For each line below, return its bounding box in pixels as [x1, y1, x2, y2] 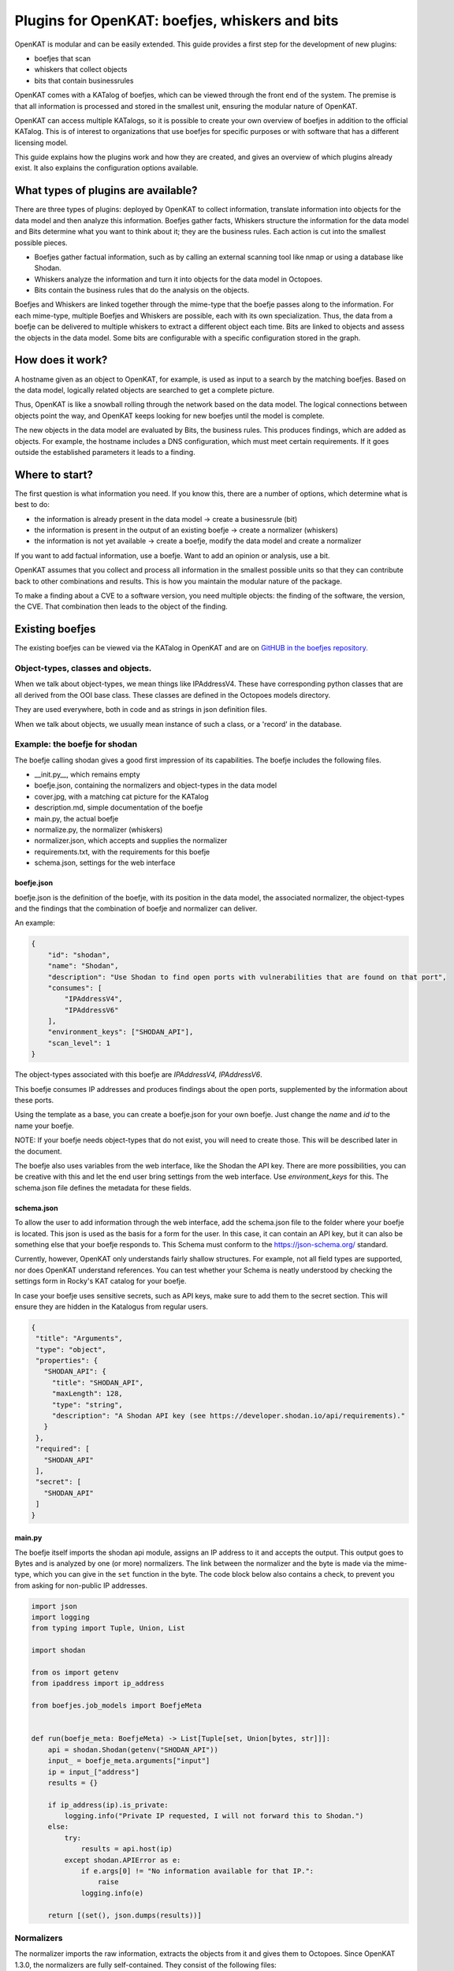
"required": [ [35, 1444, 90, 1454]
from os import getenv [31, 1668, 119, 1677]
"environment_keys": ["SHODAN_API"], [47, 1027, 194, 1037]
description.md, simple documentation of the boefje [34, 803, 203, 812]
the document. [14, 1146, 62, 1156]
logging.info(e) [80, 1888, 144, 1898]
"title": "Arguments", [35, 1334, 124, 1343]
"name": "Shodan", [47, 962, 119, 971]
